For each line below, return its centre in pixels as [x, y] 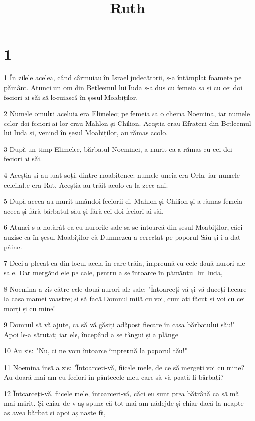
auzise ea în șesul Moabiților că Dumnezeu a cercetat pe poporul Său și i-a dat [122, 237]
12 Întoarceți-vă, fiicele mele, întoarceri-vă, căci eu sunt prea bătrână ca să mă [122, 393]
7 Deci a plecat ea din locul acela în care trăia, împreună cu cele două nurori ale [125, 263]
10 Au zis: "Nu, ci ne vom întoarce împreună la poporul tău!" [96, 351]
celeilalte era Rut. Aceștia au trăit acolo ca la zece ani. [86, 185]
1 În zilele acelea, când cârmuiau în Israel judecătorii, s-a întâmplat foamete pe [123, 78]
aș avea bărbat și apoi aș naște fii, [55, 412]
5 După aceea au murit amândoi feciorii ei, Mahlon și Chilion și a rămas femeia [123, 201]
